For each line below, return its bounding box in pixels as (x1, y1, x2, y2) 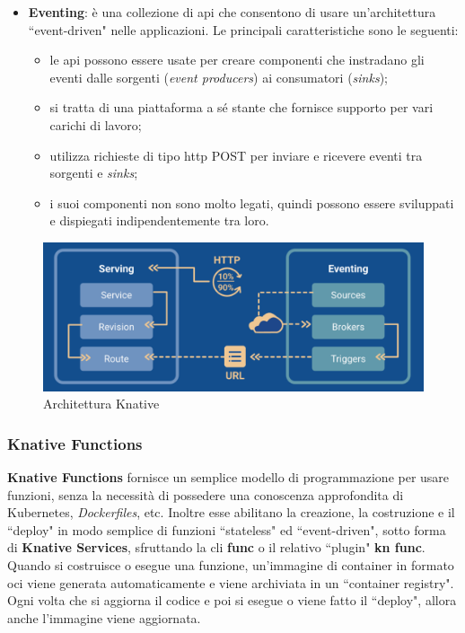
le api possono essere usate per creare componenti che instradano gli (49, 50, 425, 69)
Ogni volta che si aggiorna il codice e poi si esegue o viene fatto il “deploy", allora (7, 591, 457, 610)
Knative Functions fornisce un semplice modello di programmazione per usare (7, 467, 450, 486)
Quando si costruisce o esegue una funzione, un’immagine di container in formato (7, 555, 454, 574)
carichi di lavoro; (49, 115, 142, 134)
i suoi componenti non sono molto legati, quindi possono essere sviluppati (49, 193, 454, 212)
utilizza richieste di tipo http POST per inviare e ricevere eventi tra (49, 145, 423, 164)
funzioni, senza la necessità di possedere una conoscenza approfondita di (7, 485, 404, 504)
